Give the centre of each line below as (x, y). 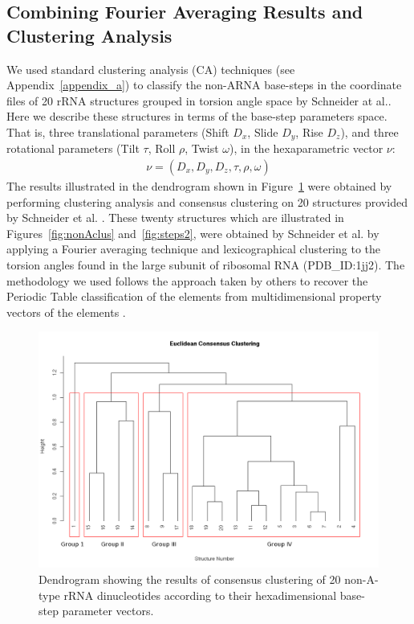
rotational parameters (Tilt (73, 148)
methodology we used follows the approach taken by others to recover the (187, 280)
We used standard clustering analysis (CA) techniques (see (151, 69)
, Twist (202, 148)
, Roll (162, 148)
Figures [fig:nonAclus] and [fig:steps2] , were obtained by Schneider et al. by (193, 233)
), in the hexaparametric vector (306, 148)
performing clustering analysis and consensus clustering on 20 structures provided (207, 201)
